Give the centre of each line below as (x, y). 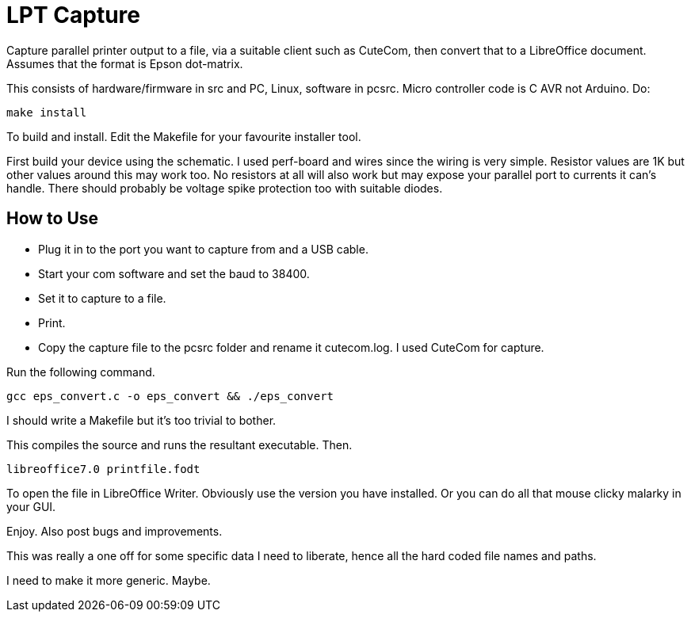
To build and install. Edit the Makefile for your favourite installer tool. (184, 136)
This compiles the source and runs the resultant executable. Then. (179, 444)
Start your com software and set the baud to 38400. (174, 273)
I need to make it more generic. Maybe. (109, 580)
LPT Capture (73, 15)
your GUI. (31, 506)
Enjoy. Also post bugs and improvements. (115, 531)
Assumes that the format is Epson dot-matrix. (125, 63)
